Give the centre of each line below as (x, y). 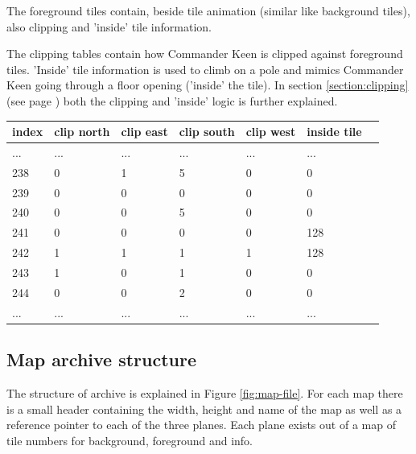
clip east (144, 132)
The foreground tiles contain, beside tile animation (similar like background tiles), (208, 10)
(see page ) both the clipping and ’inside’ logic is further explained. (172, 100)
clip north (82, 132)
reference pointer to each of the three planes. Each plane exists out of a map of (201, 425)
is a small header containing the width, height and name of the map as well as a (204, 409)
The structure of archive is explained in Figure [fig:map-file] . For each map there (205, 392)
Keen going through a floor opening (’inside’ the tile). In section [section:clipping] (208, 85)
